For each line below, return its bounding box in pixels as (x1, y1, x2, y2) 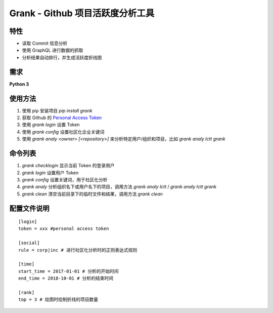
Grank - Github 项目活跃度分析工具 (9, 8, 155, 19)
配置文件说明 (9, 204, 50, 213)
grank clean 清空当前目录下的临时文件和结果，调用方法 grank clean (22, 190, 163, 197)
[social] (18, 240, 40, 246)
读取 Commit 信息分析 (22, 41, 68, 47)
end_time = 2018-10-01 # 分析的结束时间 (18, 276, 114, 281)
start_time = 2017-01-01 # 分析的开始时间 (18, 268, 119, 274)
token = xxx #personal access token (18, 226, 109, 231)
